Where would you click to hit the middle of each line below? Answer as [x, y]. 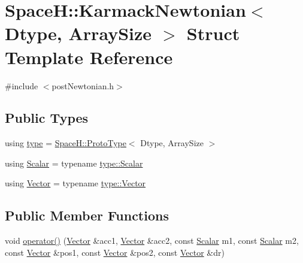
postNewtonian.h [83, 85]
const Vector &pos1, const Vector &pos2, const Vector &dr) [115, 252]
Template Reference [89, 57]
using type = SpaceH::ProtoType [66, 143]
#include [22, 85]
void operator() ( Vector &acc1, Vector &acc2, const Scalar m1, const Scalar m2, [152, 241]
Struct [213, 33]
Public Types [47, 118]
